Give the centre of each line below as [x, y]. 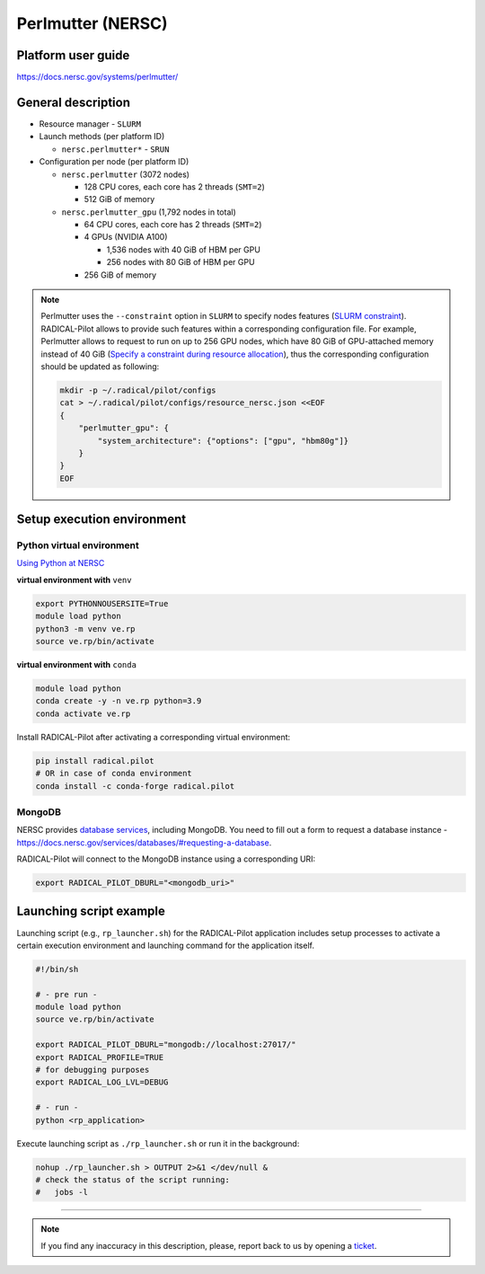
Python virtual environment [78, 545]
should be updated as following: [100, 367]
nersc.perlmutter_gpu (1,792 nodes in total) [149, 212]
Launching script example [91, 911]
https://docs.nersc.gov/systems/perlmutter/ [97, 77]
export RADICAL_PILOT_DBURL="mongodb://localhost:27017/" [166, 1045]
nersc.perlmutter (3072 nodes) [126, 174]
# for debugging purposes [93, 1070]
